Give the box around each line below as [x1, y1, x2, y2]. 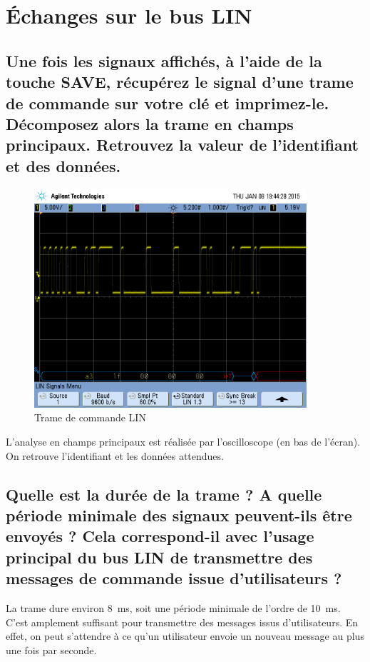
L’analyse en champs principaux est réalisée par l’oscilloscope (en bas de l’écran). [6, 434, 361, 449]
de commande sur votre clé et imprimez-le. [6, 91, 329, 114]
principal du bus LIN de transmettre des [6, 546, 313, 568]
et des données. [6, 154, 121, 176]
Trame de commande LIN [34, 410, 146, 425]
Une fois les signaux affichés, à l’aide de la [6, 49, 322, 71]
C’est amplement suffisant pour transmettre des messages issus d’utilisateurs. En [6, 614, 359, 629]
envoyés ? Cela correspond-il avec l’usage [6, 525, 314, 547]
